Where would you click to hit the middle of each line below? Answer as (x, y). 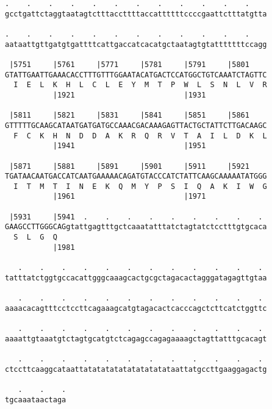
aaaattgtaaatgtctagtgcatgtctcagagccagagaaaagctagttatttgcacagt (136, 339)
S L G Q (35, 237)
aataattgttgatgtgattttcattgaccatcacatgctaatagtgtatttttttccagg (136, 44)
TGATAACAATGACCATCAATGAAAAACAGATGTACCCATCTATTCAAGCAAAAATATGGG (136, 176)
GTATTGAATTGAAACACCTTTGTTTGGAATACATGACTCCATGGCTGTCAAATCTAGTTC (136, 75)
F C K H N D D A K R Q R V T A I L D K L (140, 136)
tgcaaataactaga (36, 400)
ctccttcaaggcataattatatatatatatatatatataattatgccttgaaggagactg (136, 369)
